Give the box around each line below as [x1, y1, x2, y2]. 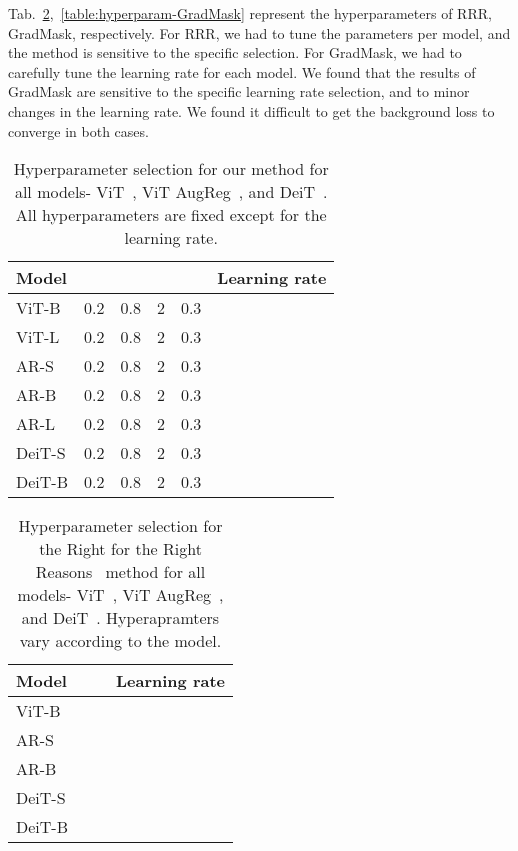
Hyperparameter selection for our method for [13, 157, 329, 181]
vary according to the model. [19, 629, 222, 653]
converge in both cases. [8, 120, 149, 141]
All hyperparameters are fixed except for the [15, 203, 327, 227]
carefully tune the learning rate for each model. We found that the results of [8, 61, 476, 82]
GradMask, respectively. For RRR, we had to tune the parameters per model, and [8, 22, 511, 43]
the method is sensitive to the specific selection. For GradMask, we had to [8, 42, 462, 63]
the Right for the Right [39, 537, 202, 561]
